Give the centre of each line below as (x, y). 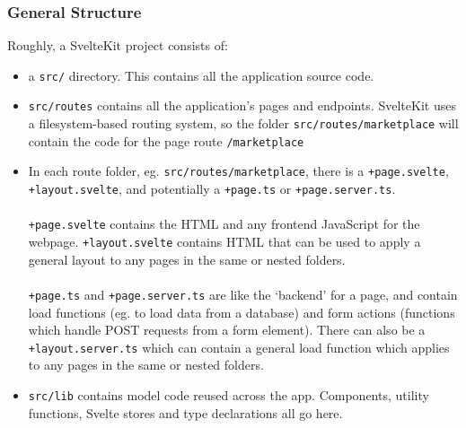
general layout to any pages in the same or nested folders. (187, 259)
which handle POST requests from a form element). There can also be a (227, 330)
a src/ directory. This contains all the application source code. (201, 75)
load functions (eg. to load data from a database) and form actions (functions (242, 312)
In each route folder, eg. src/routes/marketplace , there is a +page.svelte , (238, 171)
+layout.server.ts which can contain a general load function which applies (239, 347)
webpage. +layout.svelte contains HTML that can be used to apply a (224, 241)
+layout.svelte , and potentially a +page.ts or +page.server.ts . (212, 189)
